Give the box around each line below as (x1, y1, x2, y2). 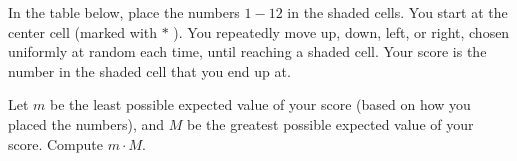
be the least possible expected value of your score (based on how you (50, 94, 471, 115)
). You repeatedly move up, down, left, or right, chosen (173, 21, 510, 42)
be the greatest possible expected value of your (186, 113, 474, 134)
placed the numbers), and (8, 113, 165, 134)
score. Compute (8, 133, 103, 154)
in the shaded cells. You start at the (287, 2, 508, 22)
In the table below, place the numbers (8, 2, 240, 22)
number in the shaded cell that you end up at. (8, 60, 291, 81)
